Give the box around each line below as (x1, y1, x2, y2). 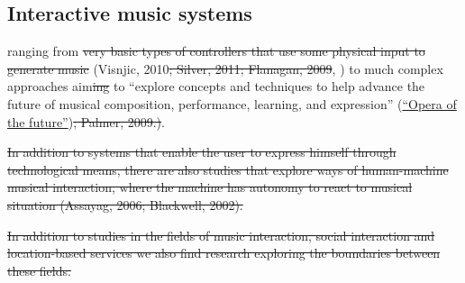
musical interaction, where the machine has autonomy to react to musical (7, 178, 413, 196)
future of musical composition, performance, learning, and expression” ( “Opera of (7, 94, 457, 113)
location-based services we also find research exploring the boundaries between (7, 243, 441, 262)
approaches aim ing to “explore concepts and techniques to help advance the (7, 77, 425, 96)
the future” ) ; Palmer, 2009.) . (7, 112, 165, 131)
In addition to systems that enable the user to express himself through (7, 142, 397, 161)
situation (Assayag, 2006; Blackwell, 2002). (7, 195, 243, 214)
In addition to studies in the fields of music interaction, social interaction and (7, 225, 435, 244)
